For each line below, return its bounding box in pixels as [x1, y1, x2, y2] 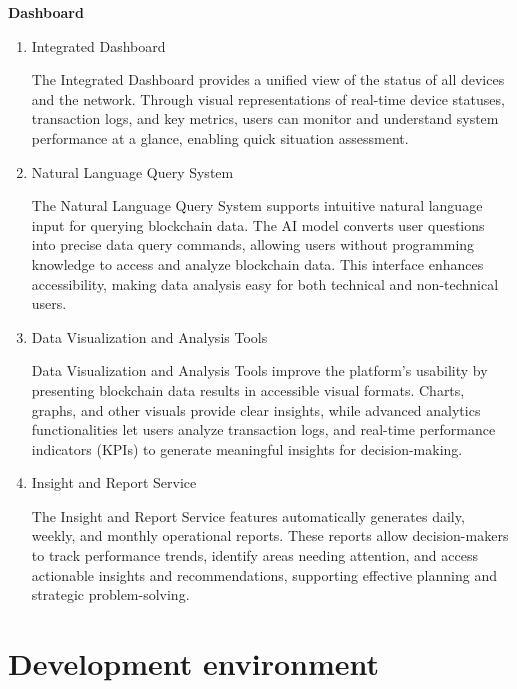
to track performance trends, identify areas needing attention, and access [31, 545, 478, 566]
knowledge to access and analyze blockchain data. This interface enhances [31, 253, 484, 274]
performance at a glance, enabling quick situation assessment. [31, 127, 409, 148]
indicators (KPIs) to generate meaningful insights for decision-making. [31, 438, 463, 459]
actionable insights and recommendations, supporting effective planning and [31, 564, 497, 585]
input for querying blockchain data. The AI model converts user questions [31, 214, 485, 235]
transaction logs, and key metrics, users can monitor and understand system [31, 108, 499, 129]
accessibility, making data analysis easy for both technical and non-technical [31, 273, 499, 294]
